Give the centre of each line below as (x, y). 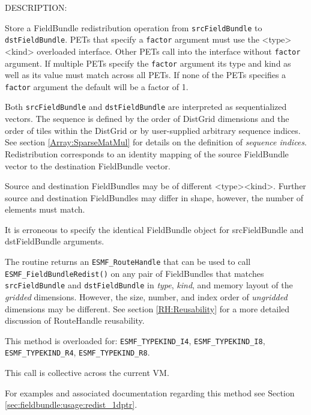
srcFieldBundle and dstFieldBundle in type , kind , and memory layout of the (149, 285)
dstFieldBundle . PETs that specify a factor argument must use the (132, 39)
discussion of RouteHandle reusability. (75, 320)
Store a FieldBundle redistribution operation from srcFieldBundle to (134, 27)
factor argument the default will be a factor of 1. (97, 86)
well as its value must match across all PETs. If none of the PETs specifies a (146, 75)
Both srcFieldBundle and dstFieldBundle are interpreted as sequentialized (146, 107)
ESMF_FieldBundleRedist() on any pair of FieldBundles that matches (134, 273)
